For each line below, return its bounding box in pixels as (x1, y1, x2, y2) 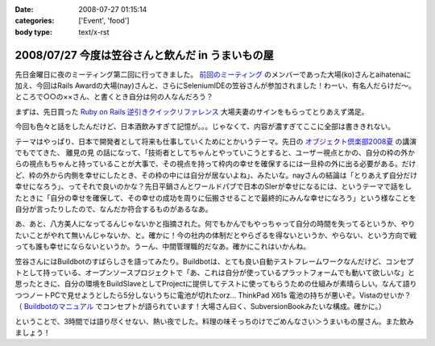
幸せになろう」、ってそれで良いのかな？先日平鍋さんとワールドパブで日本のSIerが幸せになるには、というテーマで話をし (14, 181, 412, 191)
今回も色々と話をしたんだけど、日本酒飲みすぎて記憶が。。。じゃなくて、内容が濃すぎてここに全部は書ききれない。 (14, 122, 395, 131)
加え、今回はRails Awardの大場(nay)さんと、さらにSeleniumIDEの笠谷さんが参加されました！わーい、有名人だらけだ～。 (14, 81, 416, 90)
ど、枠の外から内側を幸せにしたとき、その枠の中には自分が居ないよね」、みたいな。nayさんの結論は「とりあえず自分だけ (14, 170, 418, 180)
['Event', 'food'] (78, 16, 130, 26)
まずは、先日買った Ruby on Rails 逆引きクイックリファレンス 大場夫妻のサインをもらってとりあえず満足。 (14, 106, 369, 116)
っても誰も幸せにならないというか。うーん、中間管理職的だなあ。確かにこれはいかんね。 (14, 242, 311, 252)
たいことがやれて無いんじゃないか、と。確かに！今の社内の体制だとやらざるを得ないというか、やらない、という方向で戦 (14, 230, 417, 240)
